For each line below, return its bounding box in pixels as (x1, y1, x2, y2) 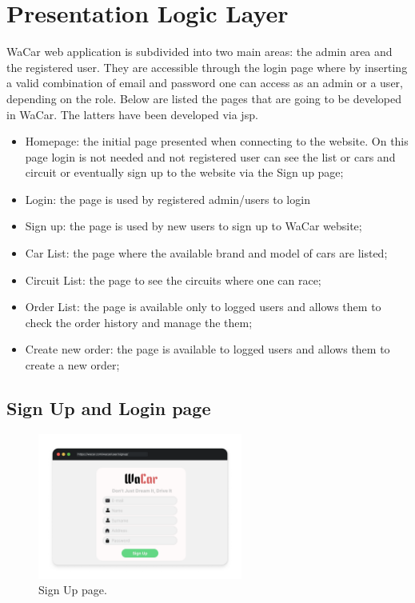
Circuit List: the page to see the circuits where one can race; (25, 271, 321, 288)
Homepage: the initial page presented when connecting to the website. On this (25, 133, 409, 150)
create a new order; (25, 357, 120, 373)
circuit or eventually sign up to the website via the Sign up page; (25, 164, 344, 181)
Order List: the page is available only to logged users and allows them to (25, 298, 381, 315)
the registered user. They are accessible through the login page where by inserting (6, 58, 408, 75)
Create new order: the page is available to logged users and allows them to (25, 341, 390, 357)
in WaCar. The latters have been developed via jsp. (6, 106, 258, 122)
